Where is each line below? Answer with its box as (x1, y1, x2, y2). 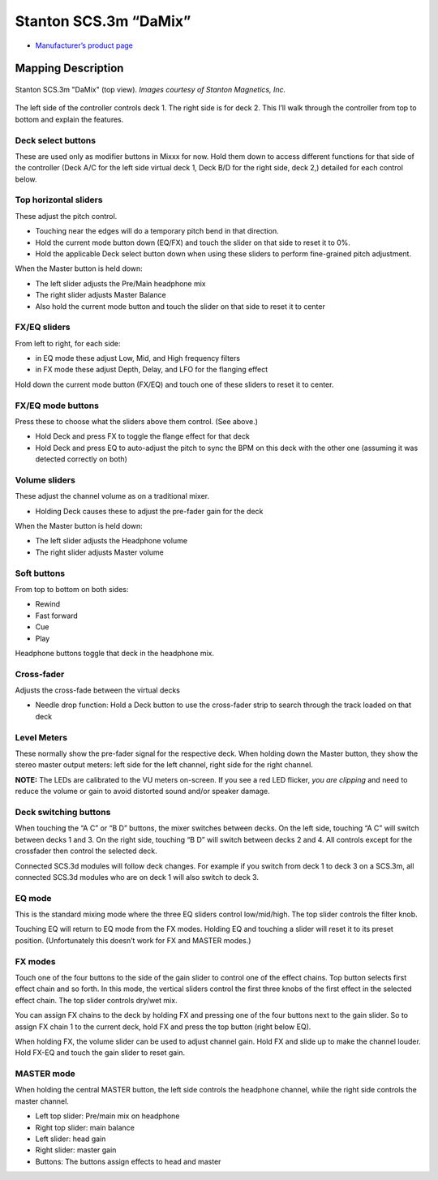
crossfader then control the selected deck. (15, 846, 157, 856)
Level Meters (15, 732, 68, 743)
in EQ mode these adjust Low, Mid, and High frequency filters (35, 354, 241, 363)
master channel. (15, 1096, 69, 1106)
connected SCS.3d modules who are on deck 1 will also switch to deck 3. (15, 872, 260, 882)
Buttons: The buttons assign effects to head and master (35, 1156, 221, 1166)
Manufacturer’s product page (35, 41, 134, 50)
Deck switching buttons (15, 806, 111, 817)
